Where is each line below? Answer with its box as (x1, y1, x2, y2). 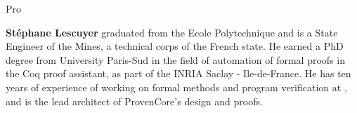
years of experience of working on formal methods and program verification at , (6, 79, 347, 94)
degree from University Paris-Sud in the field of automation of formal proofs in (6, 52, 345, 67)
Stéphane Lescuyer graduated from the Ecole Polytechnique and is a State (6, 25, 338, 39)
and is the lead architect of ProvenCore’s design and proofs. (6, 93, 263, 108)
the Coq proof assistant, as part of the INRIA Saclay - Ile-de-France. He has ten (6, 66, 351, 81)
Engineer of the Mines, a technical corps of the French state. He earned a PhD (6, 39, 344, 53)
